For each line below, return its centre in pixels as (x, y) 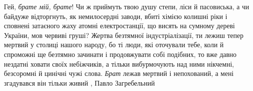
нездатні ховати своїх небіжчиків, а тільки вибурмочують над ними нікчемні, (119, 64)
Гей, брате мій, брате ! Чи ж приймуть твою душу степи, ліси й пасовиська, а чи (127, 6)
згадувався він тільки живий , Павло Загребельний (79, 82)
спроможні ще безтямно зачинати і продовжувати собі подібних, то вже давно (120, 54)
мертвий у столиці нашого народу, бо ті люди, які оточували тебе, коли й (114, 45)
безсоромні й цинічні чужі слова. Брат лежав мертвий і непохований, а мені (119, 73)
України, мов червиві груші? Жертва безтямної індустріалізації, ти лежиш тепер (124, 35)
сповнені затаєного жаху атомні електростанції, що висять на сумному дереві (119, 26)
